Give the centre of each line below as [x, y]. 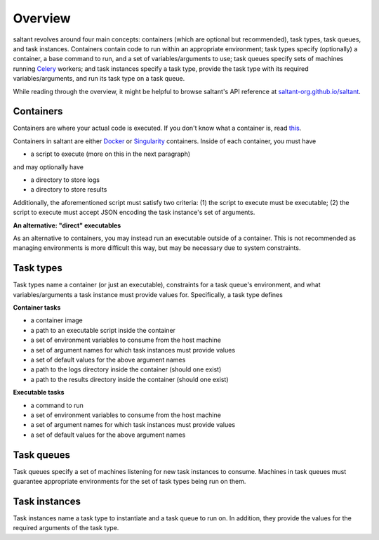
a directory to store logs [65, 180]
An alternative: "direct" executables [67, 225]
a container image [57, 320]
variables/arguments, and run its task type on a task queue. [99, 79]
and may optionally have [48, 167]
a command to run [57, 405]
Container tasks [37, 308]
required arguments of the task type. [66, 528]
